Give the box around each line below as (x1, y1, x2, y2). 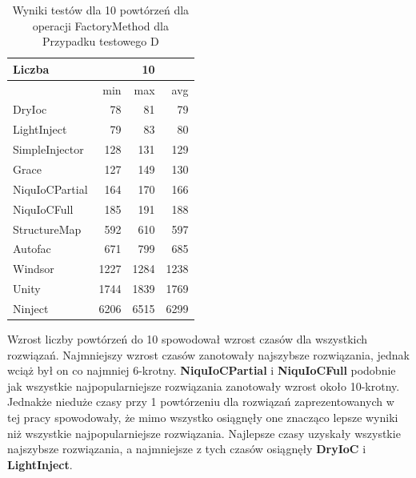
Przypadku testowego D (42, 33, 159, 50)
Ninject (13, 299, 49, 316)
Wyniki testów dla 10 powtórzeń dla (12, 2, 190, 18)
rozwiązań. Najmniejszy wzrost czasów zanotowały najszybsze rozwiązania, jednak (7, 346, 410, 363)
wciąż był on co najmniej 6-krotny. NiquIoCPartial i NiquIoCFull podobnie (7, 362, 396, 379)
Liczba (13, 60, 50, 77)
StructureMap (13, 220, 82, 237)
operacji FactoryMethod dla (32, 17, 169, 34)
